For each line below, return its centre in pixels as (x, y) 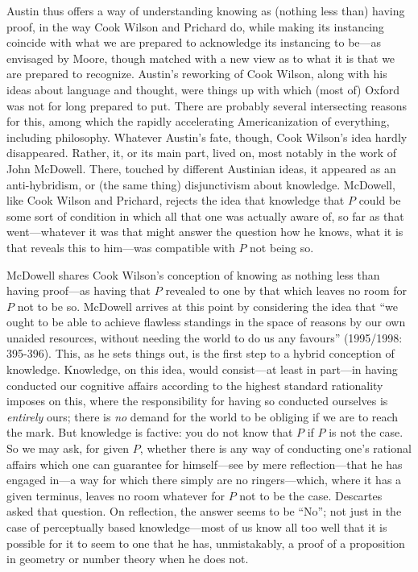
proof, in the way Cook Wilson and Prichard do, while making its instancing (195, 26)
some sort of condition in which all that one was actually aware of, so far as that (205, 216)
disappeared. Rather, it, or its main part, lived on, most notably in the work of (202, 153)
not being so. (282, 247)
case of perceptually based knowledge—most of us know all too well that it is (197, 527)
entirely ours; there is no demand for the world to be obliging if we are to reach (203, 416)
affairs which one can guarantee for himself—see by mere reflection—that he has (205, 464)
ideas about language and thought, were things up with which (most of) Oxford (203, 89)
